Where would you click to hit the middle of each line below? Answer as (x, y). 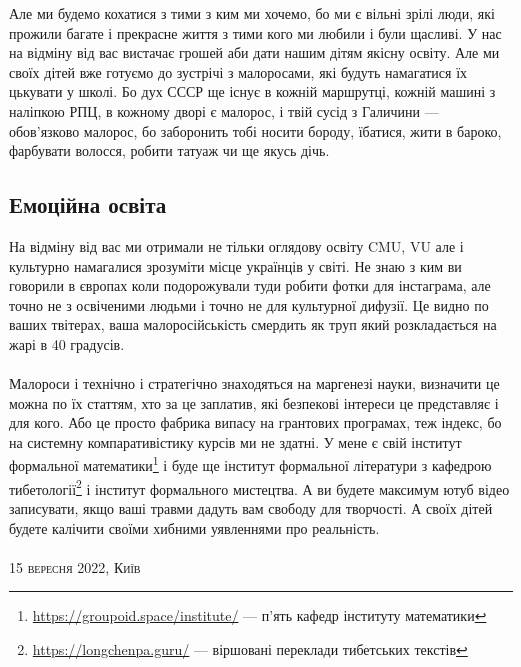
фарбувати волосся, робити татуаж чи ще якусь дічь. (169, 150)
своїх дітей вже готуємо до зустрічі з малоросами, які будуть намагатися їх (238, 71)
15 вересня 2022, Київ (75, 566)
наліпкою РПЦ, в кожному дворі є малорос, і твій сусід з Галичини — (224, 110)
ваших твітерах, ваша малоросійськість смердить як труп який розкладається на (253, 324)
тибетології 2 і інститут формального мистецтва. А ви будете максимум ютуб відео (259, 487)
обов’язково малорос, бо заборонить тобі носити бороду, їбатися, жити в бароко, (255, 130)
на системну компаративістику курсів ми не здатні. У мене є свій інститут (235, 441)
